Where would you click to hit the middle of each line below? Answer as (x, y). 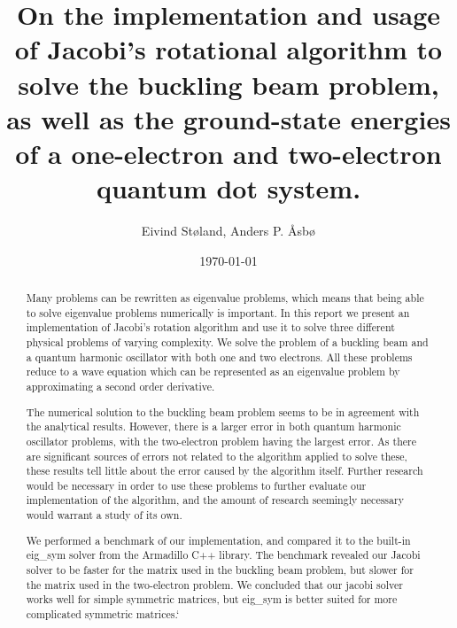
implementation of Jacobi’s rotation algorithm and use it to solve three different (210, 327)
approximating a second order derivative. (120, 386)
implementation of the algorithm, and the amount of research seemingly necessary (215, 500)
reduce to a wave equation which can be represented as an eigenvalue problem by (213, 372)
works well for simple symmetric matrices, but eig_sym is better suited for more (212, 599)
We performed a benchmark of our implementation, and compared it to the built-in (218, 540)
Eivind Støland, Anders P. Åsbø (228, 231)
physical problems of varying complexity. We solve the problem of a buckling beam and (227, 342)
